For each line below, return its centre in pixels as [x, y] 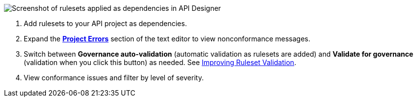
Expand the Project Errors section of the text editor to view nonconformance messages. [167, 39]
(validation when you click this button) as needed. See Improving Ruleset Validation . [160, 62]
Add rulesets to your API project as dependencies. [105, 23]
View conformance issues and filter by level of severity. [114, 78]
